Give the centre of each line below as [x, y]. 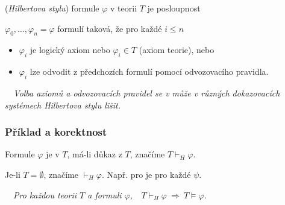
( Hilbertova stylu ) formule [52, 8]
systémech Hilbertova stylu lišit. [63, 105]
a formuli [105, 194]
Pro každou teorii [45, 194]
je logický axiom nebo [70, 50]
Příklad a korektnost [56, 132]
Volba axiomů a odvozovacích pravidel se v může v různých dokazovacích [147, 93]
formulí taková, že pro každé [110, 28]
